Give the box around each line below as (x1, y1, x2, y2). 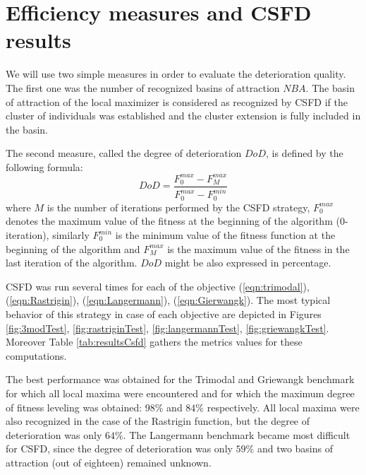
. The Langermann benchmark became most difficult (123, 427, 350, 442)
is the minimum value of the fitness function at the (115, 228, 336, 242)
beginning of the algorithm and (6, 241, 140, 256)
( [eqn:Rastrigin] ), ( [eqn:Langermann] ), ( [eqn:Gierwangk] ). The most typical (6, 293, 331, 307)
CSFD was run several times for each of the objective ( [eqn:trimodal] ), (6, 278, 310, 293)
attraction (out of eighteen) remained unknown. (6, 455, 212, 469)
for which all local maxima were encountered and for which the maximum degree (6, 385, 355, 400)
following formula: (6, 159, 83, 174)
